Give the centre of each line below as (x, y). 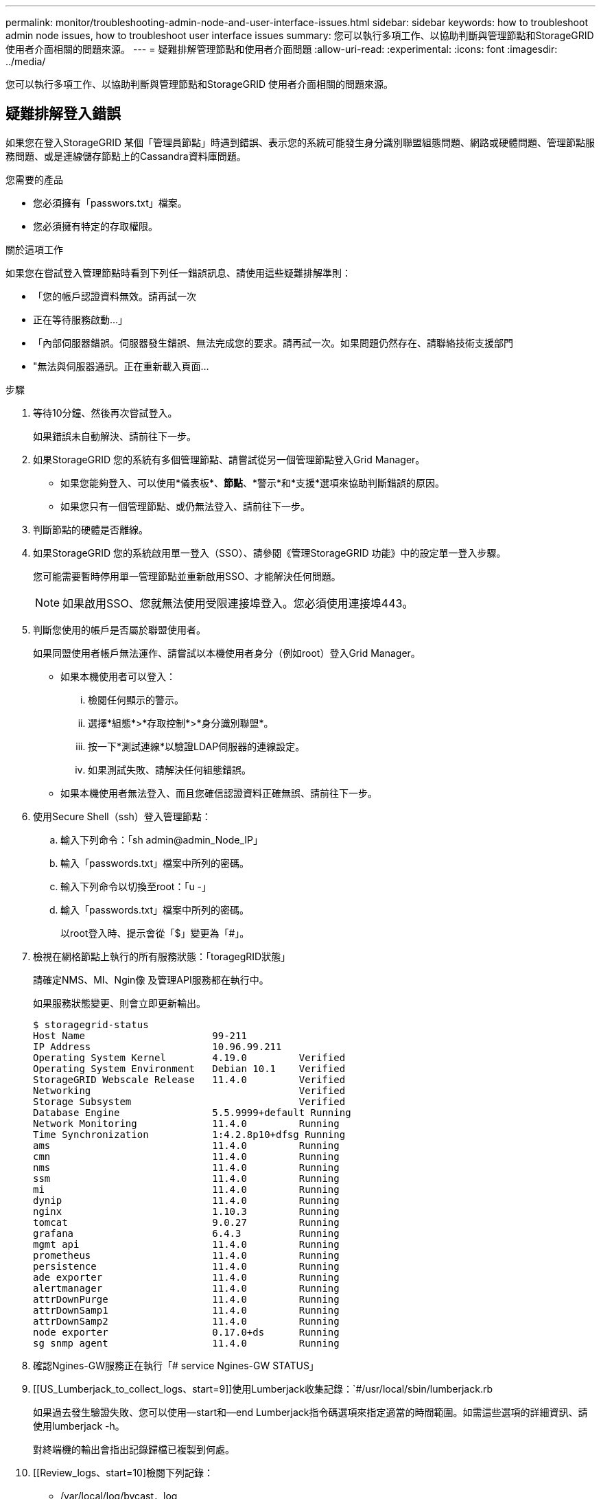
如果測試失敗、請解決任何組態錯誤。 (169, 769)
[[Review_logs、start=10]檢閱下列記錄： (123, 1472)
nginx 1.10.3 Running (186, 1211)
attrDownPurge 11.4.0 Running (186, 1299)
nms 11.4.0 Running (186, 1167)
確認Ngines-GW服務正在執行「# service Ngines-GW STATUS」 (176, 1365)
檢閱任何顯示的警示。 (136, 699)
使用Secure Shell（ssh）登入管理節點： (122, 816)
